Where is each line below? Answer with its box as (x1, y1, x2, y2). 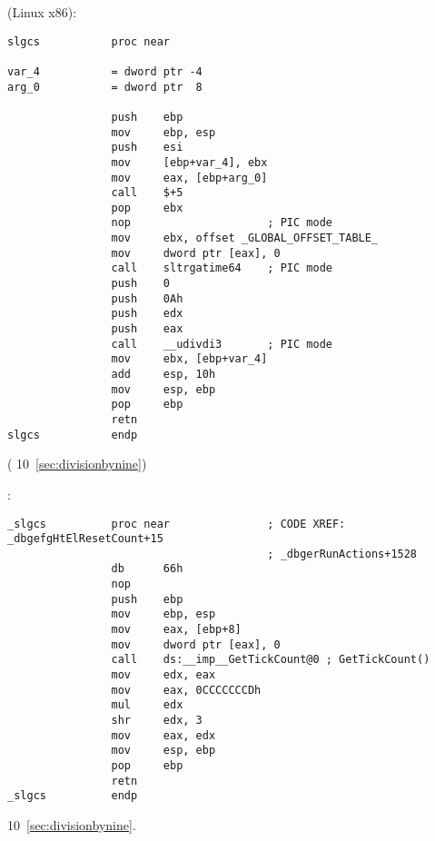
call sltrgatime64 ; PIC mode (111, 262, 332, 275)
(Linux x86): (7, 3, 77, 21)
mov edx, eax (111, 668, 216, 682)
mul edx (111, 698, 183, 712)
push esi (111, 141, 183, 154)
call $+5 (111, 186, 183, 200)
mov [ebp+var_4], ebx (111, 155, 268, 169)
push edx (111, 307, 183, 321)
